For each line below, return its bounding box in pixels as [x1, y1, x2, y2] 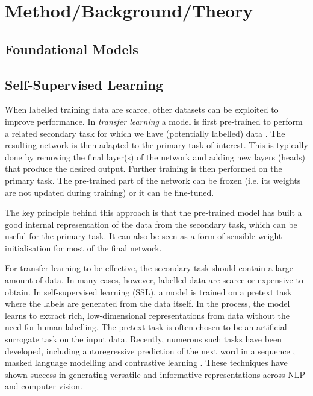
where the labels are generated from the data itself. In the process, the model [5, 297, 290, 310]
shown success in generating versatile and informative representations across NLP [5, 368, 306, 380]
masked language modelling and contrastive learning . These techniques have [5, 356, 288, 369]
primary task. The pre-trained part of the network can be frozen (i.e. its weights [5, 174, 301, 186]
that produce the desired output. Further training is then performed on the [5, 162, 282, 175]
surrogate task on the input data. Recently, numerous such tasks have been [5, 333, 282, 345]
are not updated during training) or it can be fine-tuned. [5, 186, 214, 198]
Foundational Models [5, 39, 138, 58]
